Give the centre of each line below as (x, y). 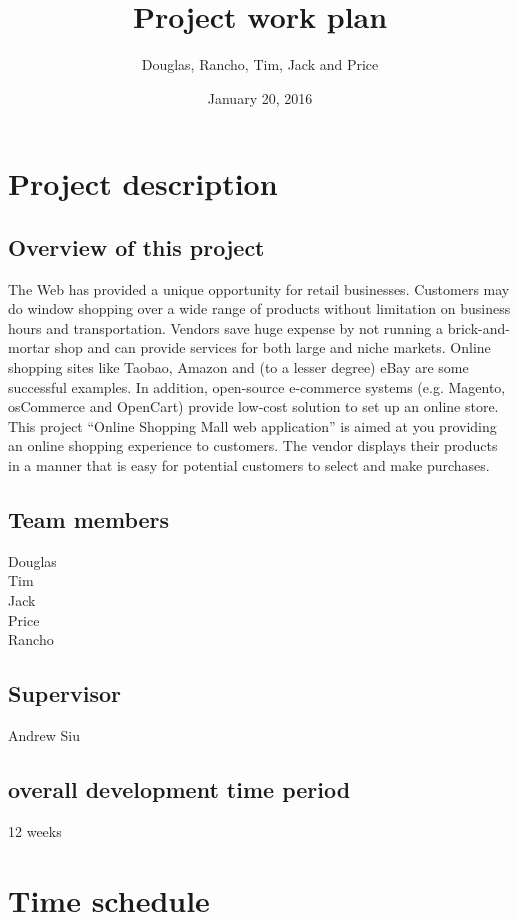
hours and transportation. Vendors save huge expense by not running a (226, 327)
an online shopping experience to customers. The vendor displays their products (253, 445)
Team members (89, 519)
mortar (29, 347)
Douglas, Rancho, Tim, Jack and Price (260, 64)
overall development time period (179, 789)
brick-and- (478, 327)
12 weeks (35, 830)
